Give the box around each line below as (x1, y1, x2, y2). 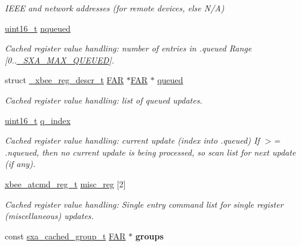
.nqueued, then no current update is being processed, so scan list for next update (5, 145, 296, 158)
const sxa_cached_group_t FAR (5, 229, 126, 242)
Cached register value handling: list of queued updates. (5, 93, 202, 106)
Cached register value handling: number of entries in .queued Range (5, 42, 252, 54)
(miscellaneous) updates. (5, 209, 94, 222)
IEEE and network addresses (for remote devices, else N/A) (5, 2, 225, 14)
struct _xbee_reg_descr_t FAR (5, 74, 124, 86)
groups (135, 229, 164, 242)
